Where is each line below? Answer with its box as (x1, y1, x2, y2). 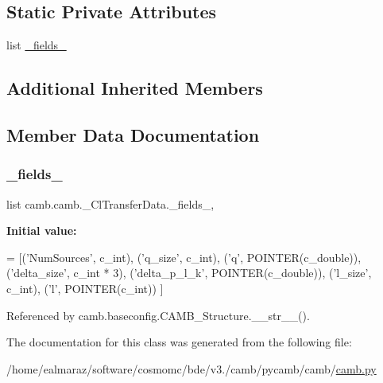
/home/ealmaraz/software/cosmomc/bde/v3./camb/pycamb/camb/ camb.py (6, 360, 377, 377)
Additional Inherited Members (6, 76, 263, 100)
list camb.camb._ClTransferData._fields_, (6, 195, 215, 212)
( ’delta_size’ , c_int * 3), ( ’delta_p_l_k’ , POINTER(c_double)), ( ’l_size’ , (6, 264, 372, 281)
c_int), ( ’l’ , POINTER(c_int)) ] (6, 279, 164, 296)
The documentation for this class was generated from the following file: (6, 334, 352, 350)
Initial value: (6, 222, 77, 239)
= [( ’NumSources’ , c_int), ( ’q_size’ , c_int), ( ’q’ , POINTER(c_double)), (6, 248, 362, 265)
